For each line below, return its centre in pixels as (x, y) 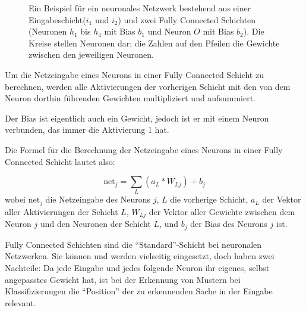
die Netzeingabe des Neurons (98, 199)
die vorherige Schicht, (209, 199)
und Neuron (169, 31)
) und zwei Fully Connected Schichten (187, 19)
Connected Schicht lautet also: (60, 161)
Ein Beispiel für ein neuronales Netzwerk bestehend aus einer (140, 8)
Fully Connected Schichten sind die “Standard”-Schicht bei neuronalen (133, 244)
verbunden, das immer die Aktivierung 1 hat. (87, 130)
